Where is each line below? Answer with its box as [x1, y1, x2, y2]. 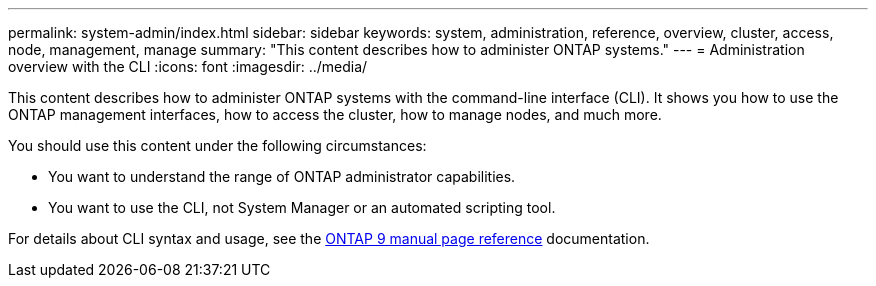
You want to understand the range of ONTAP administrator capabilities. [48, 168, 516, 185]
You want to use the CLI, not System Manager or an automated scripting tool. [48, 199, 556, 216]
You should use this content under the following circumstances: [8, 137, 427, 154]
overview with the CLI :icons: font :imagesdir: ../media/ [8, 58, 368, 75]
